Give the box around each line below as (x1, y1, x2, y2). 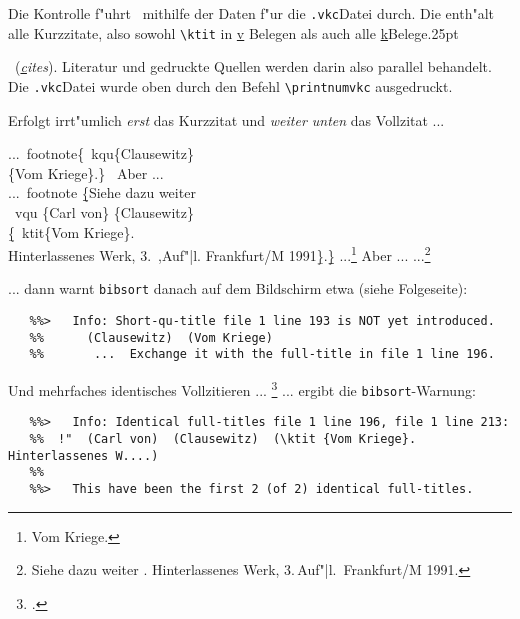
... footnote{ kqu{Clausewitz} (8, 143, 194, 164)
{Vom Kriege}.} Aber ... (8, 162, 164, 183)
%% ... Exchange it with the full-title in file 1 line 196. (29, 347, 495, 362)
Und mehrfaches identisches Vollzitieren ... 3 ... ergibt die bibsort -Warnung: (8, 377, 476, 400)
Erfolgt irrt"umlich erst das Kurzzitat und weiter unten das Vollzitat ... (8, 109, 445, 130)
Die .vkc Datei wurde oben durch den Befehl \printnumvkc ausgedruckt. (8, 75, 453, 96)
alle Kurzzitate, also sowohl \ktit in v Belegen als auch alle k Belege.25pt (8, 22, 459, 43)
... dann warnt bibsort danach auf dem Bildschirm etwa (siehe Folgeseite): (8, 278, 468, 299)
